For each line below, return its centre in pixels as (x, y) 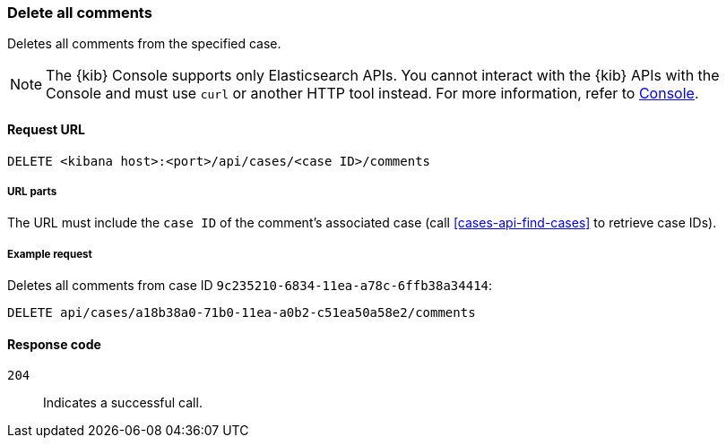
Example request (50, 254)
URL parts (32, 191)
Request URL (46, 129)
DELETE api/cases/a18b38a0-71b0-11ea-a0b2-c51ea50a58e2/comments (242, 313)
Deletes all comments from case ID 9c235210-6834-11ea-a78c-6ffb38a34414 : (250, 286)
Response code (54, 344)
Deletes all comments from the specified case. (144, 44)
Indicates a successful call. (123, 403)
